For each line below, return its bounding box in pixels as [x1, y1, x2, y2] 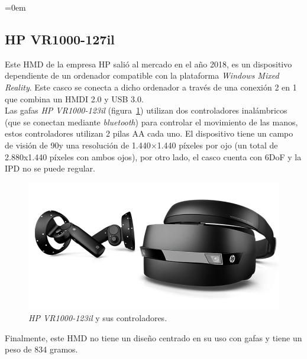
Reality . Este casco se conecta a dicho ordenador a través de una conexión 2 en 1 [5, 80, 297, 93]
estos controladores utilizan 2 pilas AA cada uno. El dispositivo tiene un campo [5, 127, 293, 140]
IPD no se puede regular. [5, 162, 95, 174]
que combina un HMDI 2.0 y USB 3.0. [5, 92, 144, 105]
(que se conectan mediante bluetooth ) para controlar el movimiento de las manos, [5, 115, 298, 128]
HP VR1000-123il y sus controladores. [28, 312, 167, 324]
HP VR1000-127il [5, 30, 115, 48]
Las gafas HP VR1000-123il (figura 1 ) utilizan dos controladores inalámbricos [5, 104, 287, 117]
